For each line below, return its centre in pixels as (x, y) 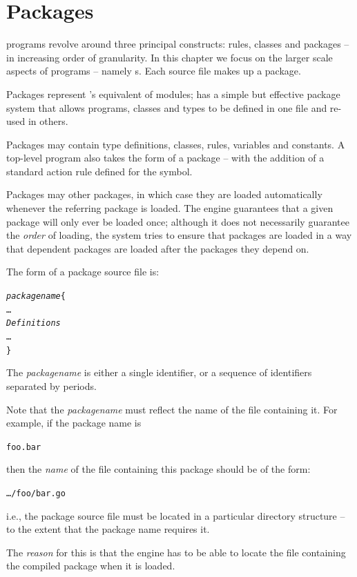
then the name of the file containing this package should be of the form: (158, 469)
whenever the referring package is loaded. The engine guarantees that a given (170, 208)
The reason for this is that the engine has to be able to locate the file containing (176, 552)
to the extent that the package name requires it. (108, 529)
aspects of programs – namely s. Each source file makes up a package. (154, 71)
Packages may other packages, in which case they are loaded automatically (164, 194)
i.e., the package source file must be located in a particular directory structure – (176, 515)
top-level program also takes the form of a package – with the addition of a (165, 158)
